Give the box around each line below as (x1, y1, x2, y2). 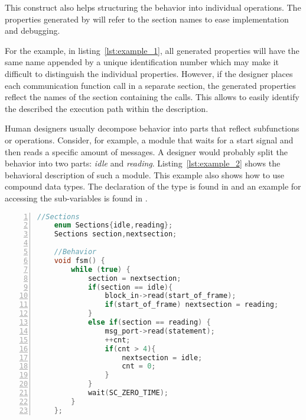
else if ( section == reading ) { (87, 318, 211, 326)
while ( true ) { (71, 265, 131, 274)
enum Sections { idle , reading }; (54, 221, 173, 230)
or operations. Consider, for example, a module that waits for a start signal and (5, 133, 294, 146)
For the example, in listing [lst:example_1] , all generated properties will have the (5, 44, 300, 56)
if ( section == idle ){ (87, 283, 173, 291)
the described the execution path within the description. (5, 102, 209, 114)
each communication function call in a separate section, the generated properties (5, 79, 296, 91)
